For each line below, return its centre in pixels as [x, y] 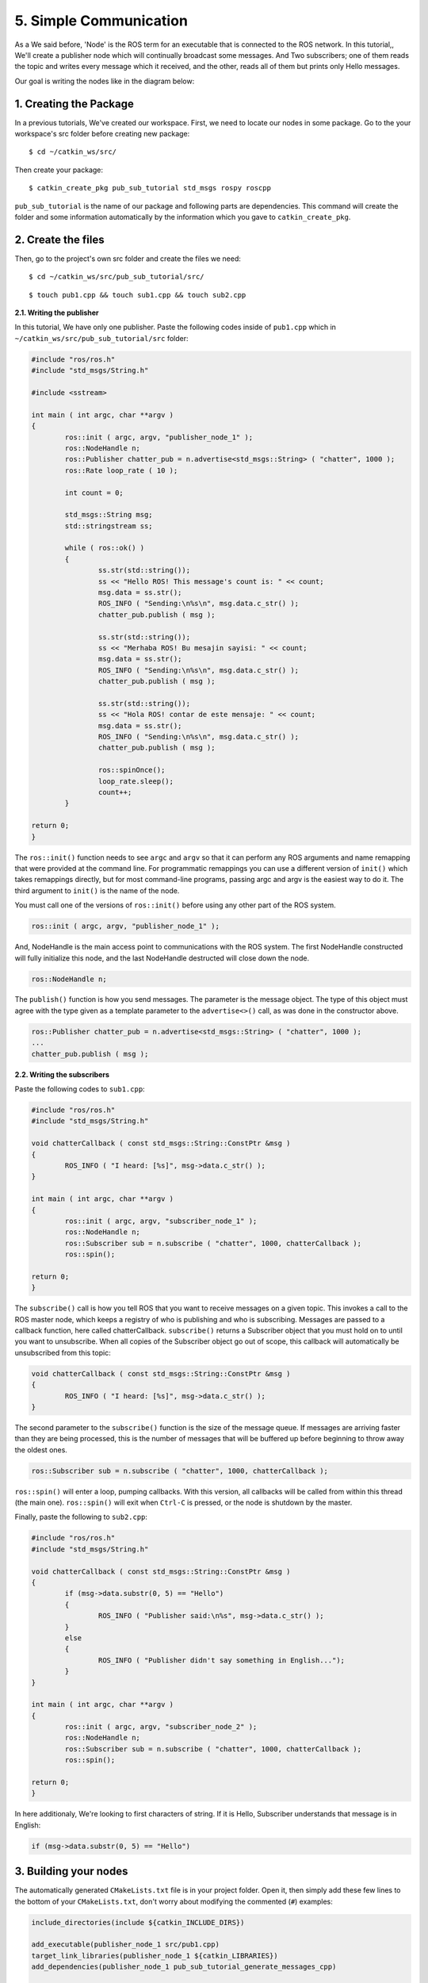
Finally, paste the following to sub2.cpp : [81, 1517]
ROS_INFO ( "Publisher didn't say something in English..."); [221, 1660]
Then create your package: [59, 170]
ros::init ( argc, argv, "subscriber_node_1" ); [161, 1221]
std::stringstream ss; [109, 526]
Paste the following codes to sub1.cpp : [80, 1089]
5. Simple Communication [101, 21]
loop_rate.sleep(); [136, 781]
